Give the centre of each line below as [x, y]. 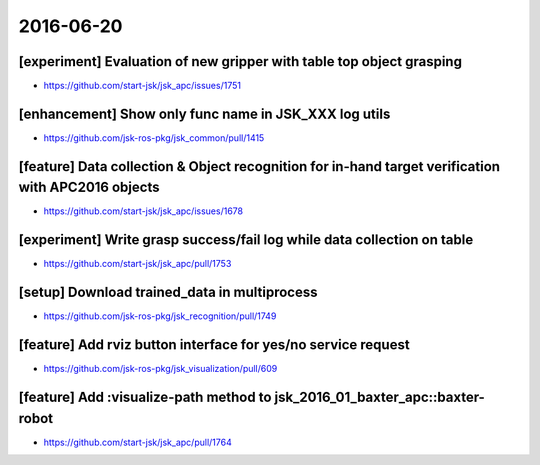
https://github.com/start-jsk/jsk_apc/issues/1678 [143, 211]
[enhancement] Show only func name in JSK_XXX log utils [204, 113]
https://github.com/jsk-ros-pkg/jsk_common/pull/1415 [154, 137]
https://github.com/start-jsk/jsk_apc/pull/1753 [137, 264]
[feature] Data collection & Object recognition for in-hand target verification [259, 166]
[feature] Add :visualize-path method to [145, 397]
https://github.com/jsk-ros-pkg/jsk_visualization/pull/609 [160, 369]
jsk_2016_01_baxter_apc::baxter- [379, 397]
